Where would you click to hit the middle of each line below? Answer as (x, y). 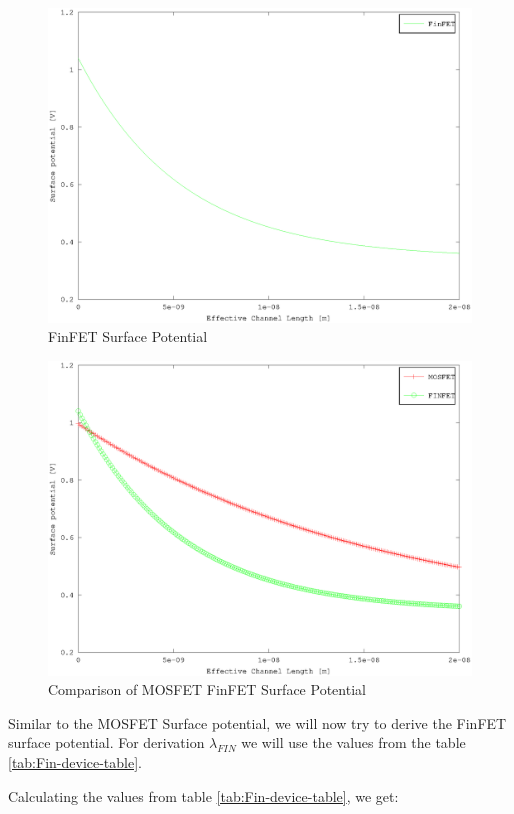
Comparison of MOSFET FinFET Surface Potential (207, 689)
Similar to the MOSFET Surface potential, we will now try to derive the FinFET (257, 722)
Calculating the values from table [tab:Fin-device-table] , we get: (203, 795)
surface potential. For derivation (106, 742)
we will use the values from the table (353, 742)
